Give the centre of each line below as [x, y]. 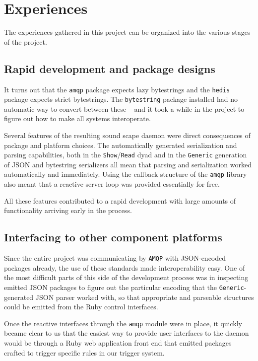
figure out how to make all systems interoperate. [77, 118]
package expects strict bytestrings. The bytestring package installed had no [121, 99]
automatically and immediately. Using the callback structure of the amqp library [126, 174]
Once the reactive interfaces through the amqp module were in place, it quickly [123, 323]
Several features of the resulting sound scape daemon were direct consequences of [127, 135]
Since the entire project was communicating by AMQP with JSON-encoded [115, 258]
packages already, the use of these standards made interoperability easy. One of [125, 267]
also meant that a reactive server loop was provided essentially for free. [112, 184]
